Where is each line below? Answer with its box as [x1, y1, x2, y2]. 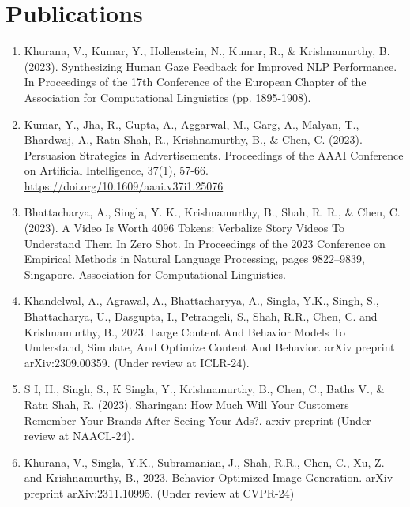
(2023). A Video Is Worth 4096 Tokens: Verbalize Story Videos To [24, 220, 344, 236]
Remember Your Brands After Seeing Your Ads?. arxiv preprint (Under [24, 411, 371, 428]
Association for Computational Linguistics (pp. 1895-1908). [24, 88, 311, 105]
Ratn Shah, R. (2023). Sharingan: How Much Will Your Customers [24, 396, 349, 412]
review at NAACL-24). [24, 427, 134, 444]
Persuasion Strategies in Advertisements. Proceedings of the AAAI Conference [24, 146, 404, 163]
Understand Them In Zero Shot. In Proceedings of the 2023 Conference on [24, 235, 386, 251]
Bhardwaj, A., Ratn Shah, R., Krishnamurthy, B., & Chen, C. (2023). [24, 131, 363, 148]
